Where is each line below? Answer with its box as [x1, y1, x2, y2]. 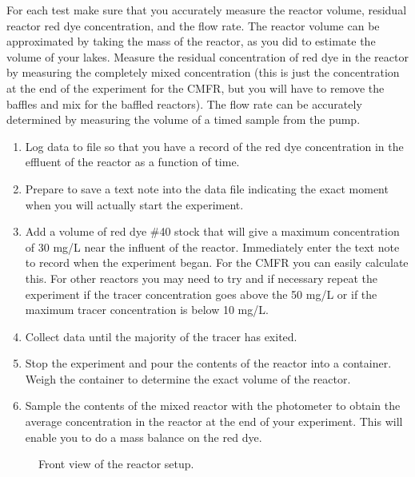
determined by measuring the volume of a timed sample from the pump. [6, 111, 361, 128]
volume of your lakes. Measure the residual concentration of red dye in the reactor [6, 48, 409, 65]
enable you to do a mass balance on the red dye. [25, 428, 262, 445]
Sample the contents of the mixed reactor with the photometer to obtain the [25, 397, 401, 414]
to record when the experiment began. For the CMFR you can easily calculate [25, 254, 409, 271]
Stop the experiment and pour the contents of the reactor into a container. [25, 355, 392, 372]
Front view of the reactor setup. [38, 455, 194, 472]
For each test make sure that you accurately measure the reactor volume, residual [6, 2, 407, 18]
